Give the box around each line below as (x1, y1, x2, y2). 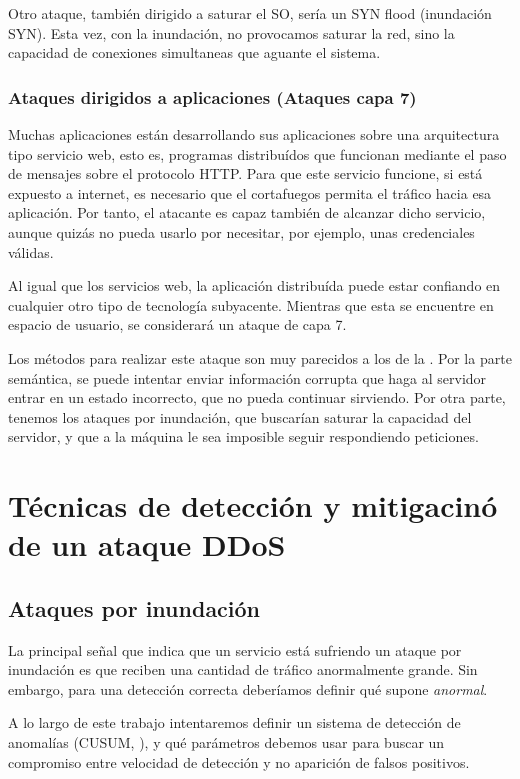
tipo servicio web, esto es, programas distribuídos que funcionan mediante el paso (8, 143, 507, 164)
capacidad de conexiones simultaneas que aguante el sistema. (8, 42, 381, 63)
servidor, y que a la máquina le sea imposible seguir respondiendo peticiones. (8, 426, 479, 447)
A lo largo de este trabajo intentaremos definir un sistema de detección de (8, 712, 461, 733)
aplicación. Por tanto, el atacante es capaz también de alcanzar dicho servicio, (8, 202, 486, 223)
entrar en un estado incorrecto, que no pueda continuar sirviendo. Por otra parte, (8, 387, 506, 408)
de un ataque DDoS (8, 524, 286, 565)
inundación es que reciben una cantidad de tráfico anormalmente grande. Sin (8, 659, 478, 680)
